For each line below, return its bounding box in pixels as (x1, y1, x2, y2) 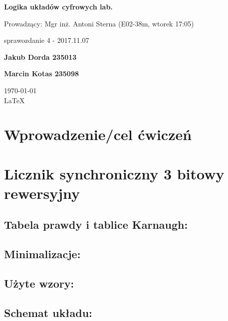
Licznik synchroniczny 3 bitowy (4, 163, 225, 183)
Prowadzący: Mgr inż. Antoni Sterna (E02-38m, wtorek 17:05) (4, 18, 194, 28)
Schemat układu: (4, 305, 92, 320)
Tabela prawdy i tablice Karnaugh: (4, 217, 188, 232)
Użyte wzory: (4, 276, 74, 291)
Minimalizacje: (4, 246, 81, 262)
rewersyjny (4, 182, 80, 203)
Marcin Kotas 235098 (4, 68, 79, 79)
